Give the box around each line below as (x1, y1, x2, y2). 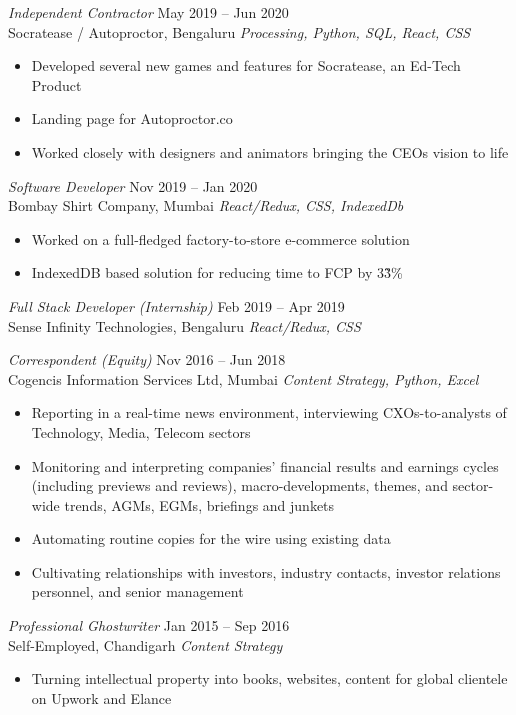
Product (31, 74, 82, 95)
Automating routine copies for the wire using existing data (31, 528, 391, 549)
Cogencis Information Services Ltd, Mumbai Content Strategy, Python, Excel (8, 368, 479, 389)
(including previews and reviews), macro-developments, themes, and (31, 475, 448, 496)
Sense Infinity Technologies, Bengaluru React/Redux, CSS (8, 315, 361, 336)
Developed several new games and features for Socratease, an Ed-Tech (31, 55, 461, 76)
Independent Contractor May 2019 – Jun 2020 (8, 2, 289, 22)
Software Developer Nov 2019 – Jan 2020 (8, 175, 258, 196)
